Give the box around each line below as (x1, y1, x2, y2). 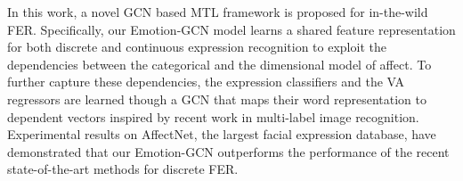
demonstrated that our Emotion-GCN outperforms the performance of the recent (7, 142, 450, 160)
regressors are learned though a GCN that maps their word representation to (7, 89, 426, 108)
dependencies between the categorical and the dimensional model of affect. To (7, 54, 432, 73)
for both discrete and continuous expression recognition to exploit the (7, 37, 386, 56)
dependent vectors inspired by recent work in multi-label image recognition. (7, 107, 419, 126)
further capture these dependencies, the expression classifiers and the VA (7, 72, 404, 91)
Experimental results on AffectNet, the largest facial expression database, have (7, 125, 436, 144)
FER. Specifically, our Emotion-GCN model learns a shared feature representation (7, 20, 456, 38)
